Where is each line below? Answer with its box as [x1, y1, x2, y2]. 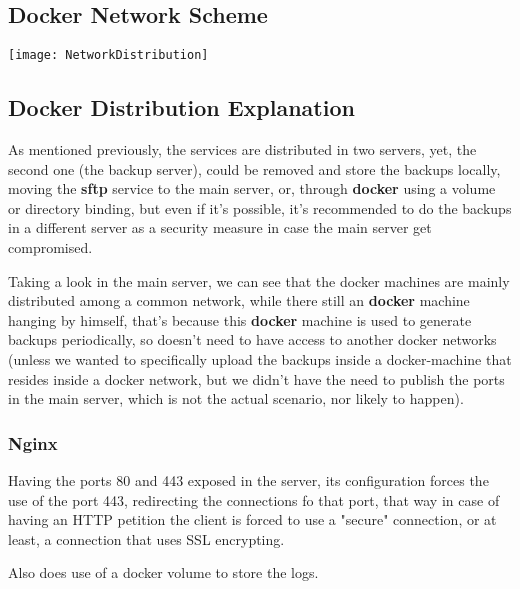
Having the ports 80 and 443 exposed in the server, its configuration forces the [8, 470, 489, 490]
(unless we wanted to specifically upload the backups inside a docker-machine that [8, 349, 512, 369]
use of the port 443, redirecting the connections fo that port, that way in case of [8, 489, 500, 510]
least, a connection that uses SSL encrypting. [8, 528, 285, 549]
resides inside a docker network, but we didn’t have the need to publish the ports [8, 368, 505, 389]
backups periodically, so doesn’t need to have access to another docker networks [8, 329, 497, 350]
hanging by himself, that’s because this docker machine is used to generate [8, 309, 472, 330]
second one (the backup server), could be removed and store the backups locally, [8, 158, 501, 179]
